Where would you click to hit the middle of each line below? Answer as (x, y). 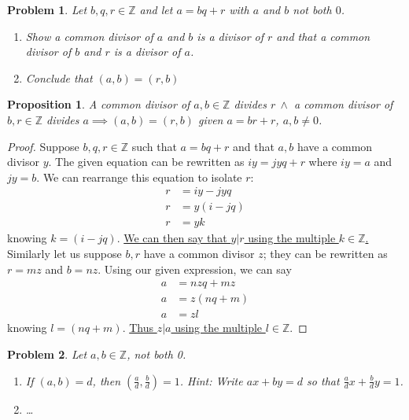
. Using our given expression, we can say (195, 269)
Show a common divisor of (89, 36)
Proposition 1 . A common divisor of (99, 104)
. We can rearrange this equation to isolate (139, 177)
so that (323, 380)
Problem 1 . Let (47, 9)
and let (156, 9)
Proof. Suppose (43, 146)
